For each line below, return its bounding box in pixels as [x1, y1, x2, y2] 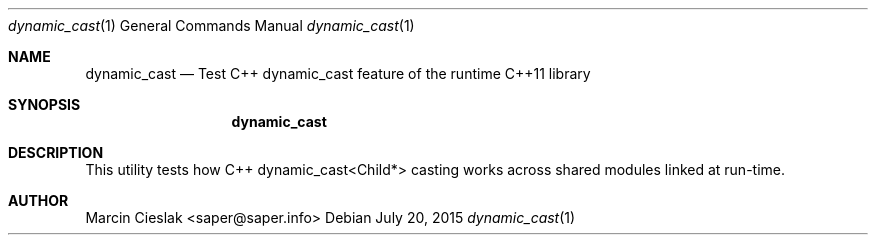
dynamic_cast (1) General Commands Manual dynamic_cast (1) [8, 17, 415, 34]
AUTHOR [8, 192, 69, 209]
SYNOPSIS [8, 96, 81, 113]
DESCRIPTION [8, 144, 104, 161]
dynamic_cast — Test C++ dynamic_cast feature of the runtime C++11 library [85, 65, 591, 82]
